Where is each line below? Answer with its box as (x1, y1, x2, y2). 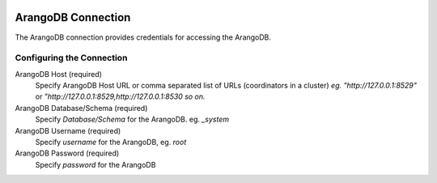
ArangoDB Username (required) (15, 126, 121, 135)
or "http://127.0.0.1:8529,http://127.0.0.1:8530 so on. (35, 91, 206, 101)
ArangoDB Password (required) (15, 148, 120, 158)
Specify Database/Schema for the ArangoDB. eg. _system (35, 114, 230, 125)
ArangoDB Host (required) (15, 69, 103, 79)
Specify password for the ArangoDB (35, 160, 156, 169)
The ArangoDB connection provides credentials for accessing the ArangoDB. (15, 32, 271, 42)
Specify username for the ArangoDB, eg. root (35, 138, 187, 147)
